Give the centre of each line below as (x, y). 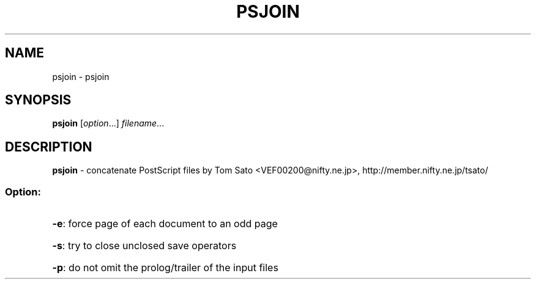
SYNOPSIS (38, 100)
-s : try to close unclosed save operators (144, 246)
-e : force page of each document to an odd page (165, 224)
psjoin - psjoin (81, 76)
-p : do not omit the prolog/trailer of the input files (165, 268)
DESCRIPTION (49, 147)
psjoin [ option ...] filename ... (108, 123)
